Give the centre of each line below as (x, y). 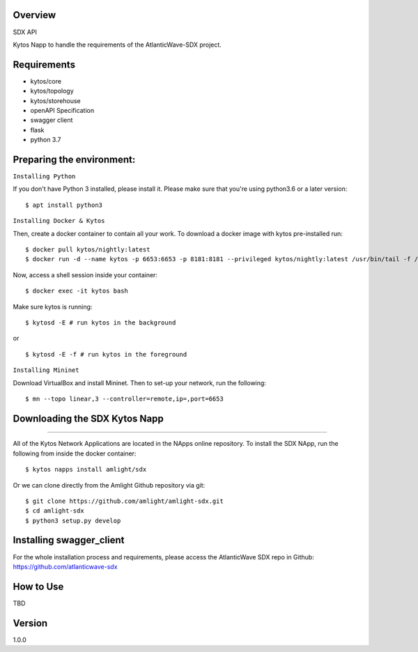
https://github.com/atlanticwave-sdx (65, 566)
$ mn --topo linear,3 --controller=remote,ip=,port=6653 (125, 398)
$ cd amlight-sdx (55, 511)
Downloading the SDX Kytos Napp (88, 418)
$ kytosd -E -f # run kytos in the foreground (106, 354)
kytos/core (46, 81)
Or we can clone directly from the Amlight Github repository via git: (109, 485)
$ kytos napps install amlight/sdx (86, 469)
